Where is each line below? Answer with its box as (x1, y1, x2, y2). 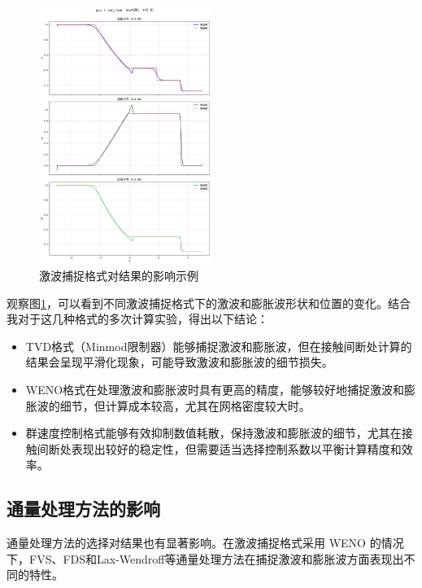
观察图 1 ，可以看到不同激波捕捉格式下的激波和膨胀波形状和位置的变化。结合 (7, 294, 411, 311)
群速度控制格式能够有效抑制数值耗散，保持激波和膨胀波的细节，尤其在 (25, 424, 402, 441)
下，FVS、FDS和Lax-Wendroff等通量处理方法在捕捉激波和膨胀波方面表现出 (7, 550, 404, 567)
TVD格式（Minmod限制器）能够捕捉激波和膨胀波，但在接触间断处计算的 (25, 337, 412, 354)
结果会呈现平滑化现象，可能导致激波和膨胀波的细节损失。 (25, 353, 333, 371)
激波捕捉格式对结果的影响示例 (39, 267, 198, 284)
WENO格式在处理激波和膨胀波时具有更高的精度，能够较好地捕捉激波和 (25, 381, 405, 398)
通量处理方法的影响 (7, 496, 160, 521)
